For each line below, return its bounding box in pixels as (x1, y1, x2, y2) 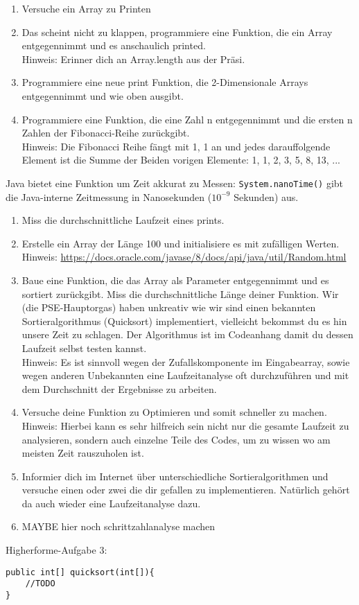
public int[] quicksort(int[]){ (6, 567, 155, 577)
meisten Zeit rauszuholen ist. (21, 446, 144, 460)
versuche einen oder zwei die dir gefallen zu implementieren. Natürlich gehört (21, 482, 350, 497)
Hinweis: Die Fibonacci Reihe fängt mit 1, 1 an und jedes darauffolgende (21, 139, 331, 153)
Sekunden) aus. (234, 189, 299, 204)
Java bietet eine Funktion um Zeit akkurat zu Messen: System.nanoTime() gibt (6, 175, 344, 190)
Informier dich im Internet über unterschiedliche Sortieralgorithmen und (21, 468, 329, 483)
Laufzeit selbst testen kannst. (21, 340, 147, 355)
